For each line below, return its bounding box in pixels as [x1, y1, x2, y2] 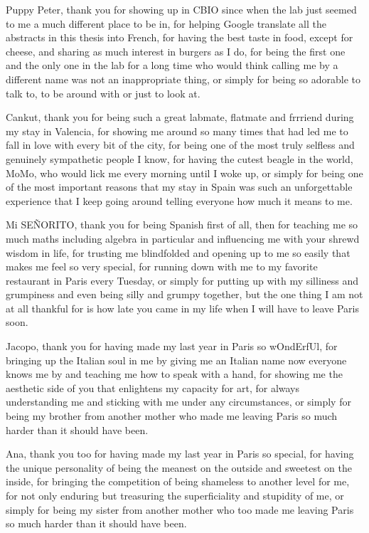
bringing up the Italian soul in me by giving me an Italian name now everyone [6, 352, 347, 367]
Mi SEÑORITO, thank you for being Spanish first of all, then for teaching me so [6, 217, 358, 232]
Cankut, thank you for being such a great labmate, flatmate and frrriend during [6, 110, 354, 125]
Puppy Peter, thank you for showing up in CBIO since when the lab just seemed [6, 2, 357, 16]
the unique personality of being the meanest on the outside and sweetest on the [6, 460, 352, 475]
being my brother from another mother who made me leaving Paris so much [6, 408, 338, 423]
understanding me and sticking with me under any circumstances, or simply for [6, 394, 351, 409]
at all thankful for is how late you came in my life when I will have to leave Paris [6, 300, 359, 315]
